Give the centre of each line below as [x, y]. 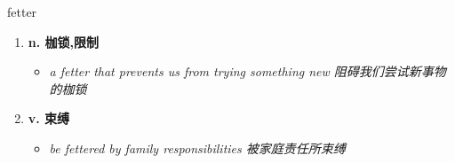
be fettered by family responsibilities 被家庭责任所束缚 [197, 147]
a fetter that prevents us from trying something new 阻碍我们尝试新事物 [247, 71]
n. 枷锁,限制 [64, 41]
